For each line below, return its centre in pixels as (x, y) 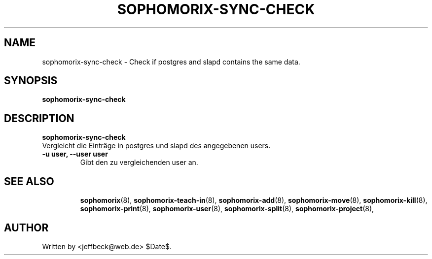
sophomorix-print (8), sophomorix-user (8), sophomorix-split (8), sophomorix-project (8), (227, 209)
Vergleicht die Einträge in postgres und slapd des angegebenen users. (156, 146)
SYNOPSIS (31, 81)
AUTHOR (26, 227)
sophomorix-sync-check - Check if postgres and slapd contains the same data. (171, 62)
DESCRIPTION (39, 118)
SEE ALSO (29, 181)
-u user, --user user (75, 154)
